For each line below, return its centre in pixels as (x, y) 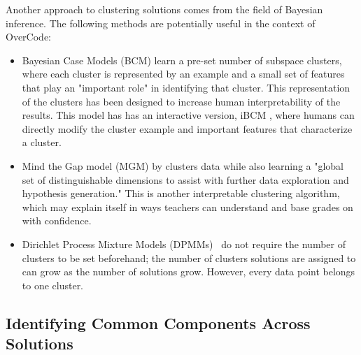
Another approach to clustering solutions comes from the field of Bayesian (164, 9)
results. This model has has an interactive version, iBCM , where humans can (188, 115)
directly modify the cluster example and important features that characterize (187, 128)
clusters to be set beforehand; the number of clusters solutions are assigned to (189, 258)
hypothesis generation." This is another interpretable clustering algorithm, (181, 193)
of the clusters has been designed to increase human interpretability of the (181, 101)
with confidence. (57, 220)
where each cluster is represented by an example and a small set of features (183, 74)
